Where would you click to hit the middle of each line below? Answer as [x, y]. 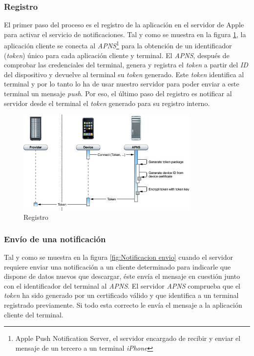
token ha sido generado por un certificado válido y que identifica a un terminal [121, 295]
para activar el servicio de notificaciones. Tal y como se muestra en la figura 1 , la [125, 34]
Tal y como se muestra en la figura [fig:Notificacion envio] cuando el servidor [119, 257]
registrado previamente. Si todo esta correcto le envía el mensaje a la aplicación [123, 304]
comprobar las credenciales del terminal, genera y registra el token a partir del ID [126, 65]
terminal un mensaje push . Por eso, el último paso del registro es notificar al [118, 94]
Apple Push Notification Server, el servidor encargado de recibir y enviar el [128, 338]
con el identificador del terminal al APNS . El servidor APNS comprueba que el [122, 285]
